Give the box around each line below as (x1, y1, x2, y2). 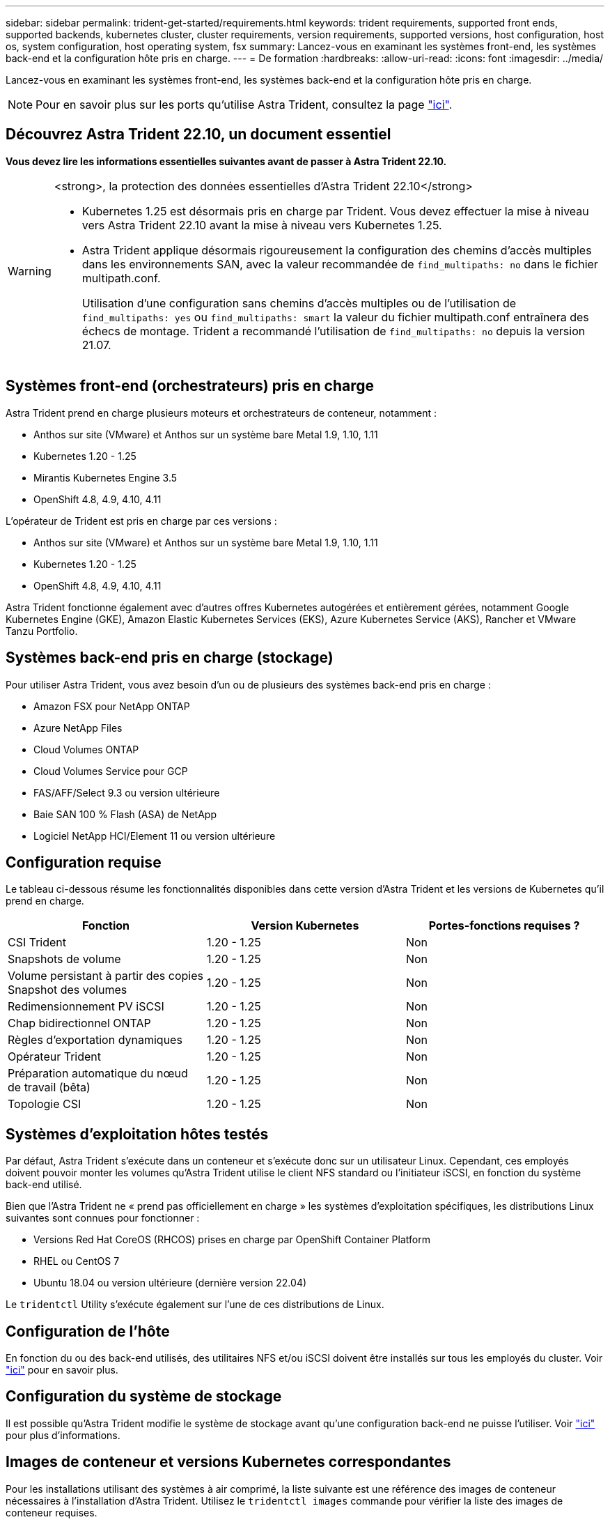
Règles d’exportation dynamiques (8, 1033, 182, 1047)
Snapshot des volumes (8, 983, 127, 997)
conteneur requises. (6, 1506, 97, 1519)
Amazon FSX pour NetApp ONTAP (33, 700, 190, 712)
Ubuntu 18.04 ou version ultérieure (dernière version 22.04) (33, 1277, 307, 1289)
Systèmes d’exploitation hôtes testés (6, 1125, 269, 1143)
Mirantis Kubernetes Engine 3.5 (33, 471, 178, 484)
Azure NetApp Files (33, 721, 123, 734)
